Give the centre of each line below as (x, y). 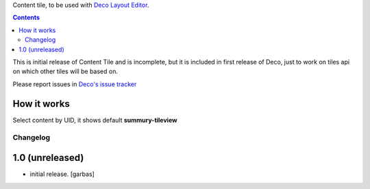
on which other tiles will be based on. (65, 71)
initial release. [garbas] (62, 174)
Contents (26, 18)
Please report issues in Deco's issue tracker (75, 84)
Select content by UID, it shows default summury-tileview (95, 120)
